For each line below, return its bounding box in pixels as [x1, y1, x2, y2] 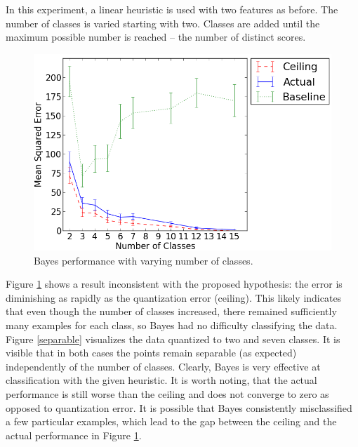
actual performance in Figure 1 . [6, 427, 142, 442]
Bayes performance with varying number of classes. [34, 253, 253, 267]
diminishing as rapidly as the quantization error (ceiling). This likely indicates [6, 290, 342, 305]
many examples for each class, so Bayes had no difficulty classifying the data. [6, 318, 338, 333]
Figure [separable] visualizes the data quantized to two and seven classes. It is [6, 331, 340, 346]
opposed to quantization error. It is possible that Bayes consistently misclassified [6, 400, 352, 415]
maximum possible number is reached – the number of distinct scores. [6, 29, 306, 44]
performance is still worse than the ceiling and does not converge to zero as [6, 387, 329, 401]
